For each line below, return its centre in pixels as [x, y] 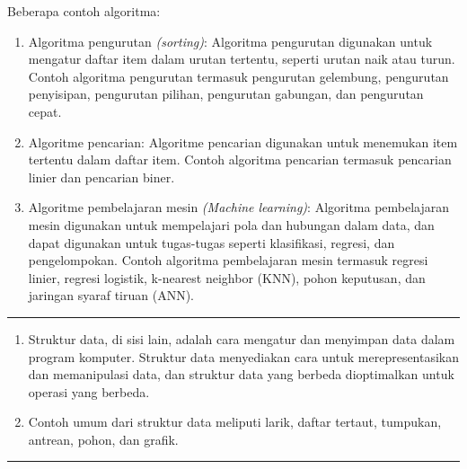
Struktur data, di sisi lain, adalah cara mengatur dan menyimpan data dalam [242, 338]
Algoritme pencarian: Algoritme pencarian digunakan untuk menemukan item [243, 142]
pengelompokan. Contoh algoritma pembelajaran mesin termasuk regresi [228, 260]
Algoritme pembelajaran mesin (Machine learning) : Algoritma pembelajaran [239, 207]
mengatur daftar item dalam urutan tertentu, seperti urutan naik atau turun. [242, 59]
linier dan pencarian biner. [101, 177]
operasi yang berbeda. [89, 391]
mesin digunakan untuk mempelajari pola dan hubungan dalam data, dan [231, 224]
